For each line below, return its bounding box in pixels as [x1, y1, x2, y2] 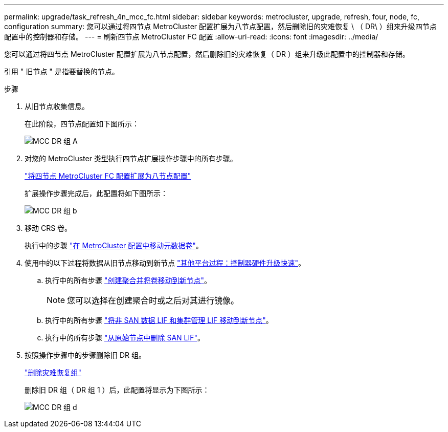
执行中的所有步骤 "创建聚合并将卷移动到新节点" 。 [45, 276, 211, 285]
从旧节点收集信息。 [25, 102, 89, 111]
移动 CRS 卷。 [25, 224, 72, 232]
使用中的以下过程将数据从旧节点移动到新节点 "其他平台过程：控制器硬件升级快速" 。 [25, 258, 305, 267]
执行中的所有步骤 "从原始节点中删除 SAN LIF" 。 [45, 333, 205, 342]
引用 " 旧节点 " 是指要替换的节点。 [4, 67, 119, 76]
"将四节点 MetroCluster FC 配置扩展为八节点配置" [25, 171, 191, 180]
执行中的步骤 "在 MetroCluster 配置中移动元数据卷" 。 [25, 241, 203, 250]
